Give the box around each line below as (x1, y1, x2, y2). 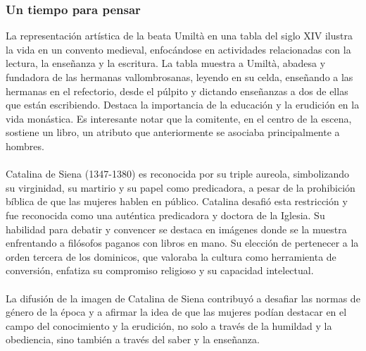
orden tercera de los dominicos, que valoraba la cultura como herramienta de (6, 249, 336, 264)
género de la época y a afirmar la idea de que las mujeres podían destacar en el (6, 304, 347, 319)
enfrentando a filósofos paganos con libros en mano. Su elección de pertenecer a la (6, 235, 359, 250)
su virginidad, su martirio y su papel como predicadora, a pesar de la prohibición (6, 180, 355, 195)
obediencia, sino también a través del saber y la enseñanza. (6, 332, 260, 347)
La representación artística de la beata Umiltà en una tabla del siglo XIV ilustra (6, 28, 353, 43)
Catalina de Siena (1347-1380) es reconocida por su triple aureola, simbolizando (6, 166, 350, 181)
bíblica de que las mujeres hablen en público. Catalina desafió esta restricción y (6, 194, 348, 209)
